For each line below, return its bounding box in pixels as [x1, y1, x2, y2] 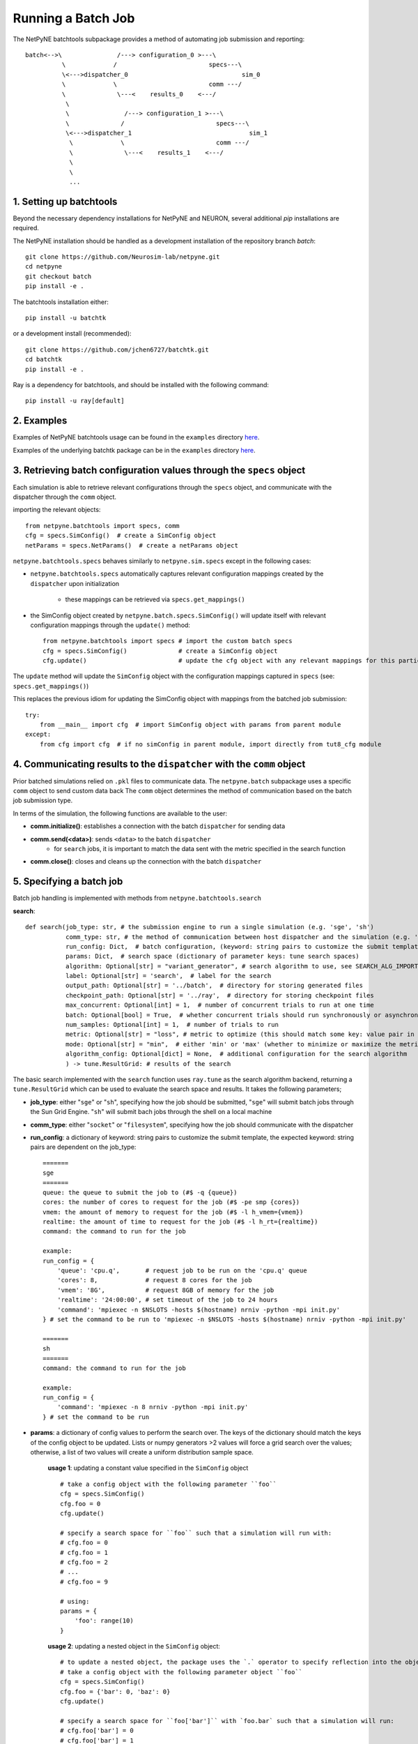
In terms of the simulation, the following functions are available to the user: [13, 809, 228, 818]
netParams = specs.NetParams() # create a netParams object [25, 541, 238, 549]
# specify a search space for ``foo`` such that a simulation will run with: [60, 1528, 332, 1537]
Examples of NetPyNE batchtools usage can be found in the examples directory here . [13, 433, 260, 442]
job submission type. [13, 796, 73, 805]
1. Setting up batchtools [13, 195, 118, 207]
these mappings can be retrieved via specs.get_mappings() [65, 595, 245, 603]
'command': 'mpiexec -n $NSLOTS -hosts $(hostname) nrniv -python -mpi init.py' [56, 1305, 341, 1314]
